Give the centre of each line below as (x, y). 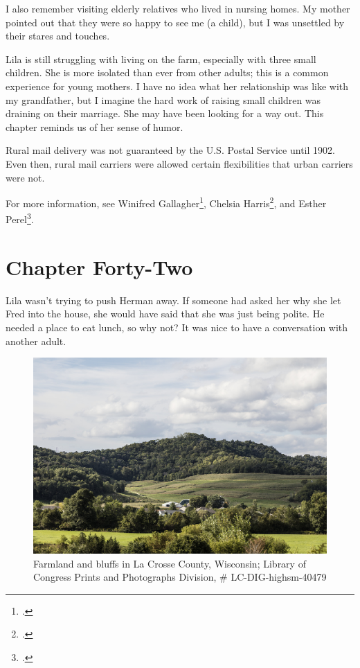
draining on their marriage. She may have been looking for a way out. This (165, 113)
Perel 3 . (20, 218)
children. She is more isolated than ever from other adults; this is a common (167, 72)
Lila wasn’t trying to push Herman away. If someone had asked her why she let (173, 300)
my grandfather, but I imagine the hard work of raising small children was (163, 99)
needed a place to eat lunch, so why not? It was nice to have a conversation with (177, 327)
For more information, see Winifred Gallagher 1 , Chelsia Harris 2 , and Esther (166, 202)
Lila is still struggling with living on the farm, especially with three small (161, 59)
